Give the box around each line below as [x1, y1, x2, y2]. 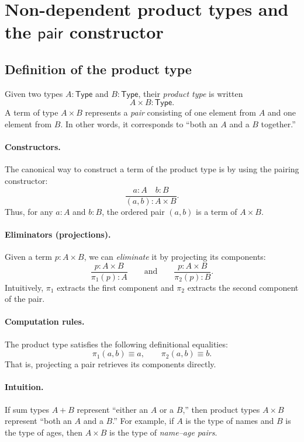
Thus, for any [5, 205, 53, 217]
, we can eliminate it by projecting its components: [84, 250, 266, 262]
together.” [261, 117, 296, 130]
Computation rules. [5, 315, 85, 328]
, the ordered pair [102, 205, 165, 217]
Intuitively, [5, 281, 44, 293]
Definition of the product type [5, 60, 192, 78]
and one [267, 106, 296, 119]
